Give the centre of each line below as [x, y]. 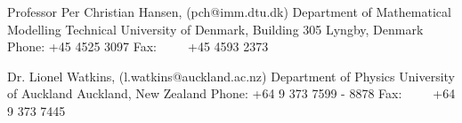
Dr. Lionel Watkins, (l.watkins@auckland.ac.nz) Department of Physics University [231, 76]
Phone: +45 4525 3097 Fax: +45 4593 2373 [138, 46]
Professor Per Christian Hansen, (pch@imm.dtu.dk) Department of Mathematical [229, 12]
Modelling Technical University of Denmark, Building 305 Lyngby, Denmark [215, 29]
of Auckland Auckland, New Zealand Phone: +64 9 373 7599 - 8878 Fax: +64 [231, 93]
